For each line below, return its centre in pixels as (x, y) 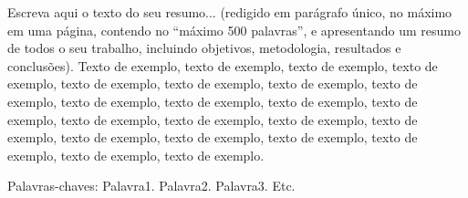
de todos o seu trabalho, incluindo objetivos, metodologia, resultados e (204, 48)
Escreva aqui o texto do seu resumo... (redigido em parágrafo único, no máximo (230, 12)
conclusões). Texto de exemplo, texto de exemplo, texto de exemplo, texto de (223, 65)
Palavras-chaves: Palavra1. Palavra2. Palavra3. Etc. (151, 186)
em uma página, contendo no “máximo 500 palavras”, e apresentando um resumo (234, 30)
